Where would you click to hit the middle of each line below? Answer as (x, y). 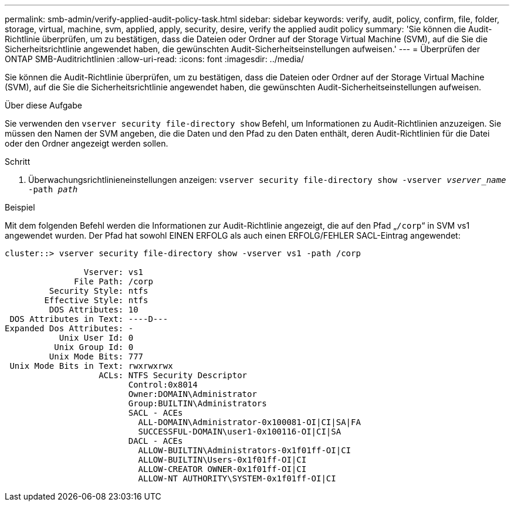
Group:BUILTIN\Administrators (197, 403)
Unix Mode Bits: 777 (96, 356)
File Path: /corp (114, 281)
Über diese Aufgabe (43, 105)
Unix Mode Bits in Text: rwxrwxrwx (91, 366)
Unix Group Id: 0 (94, 347)
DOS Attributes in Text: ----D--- (89, 319)
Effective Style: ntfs (96, 300)
